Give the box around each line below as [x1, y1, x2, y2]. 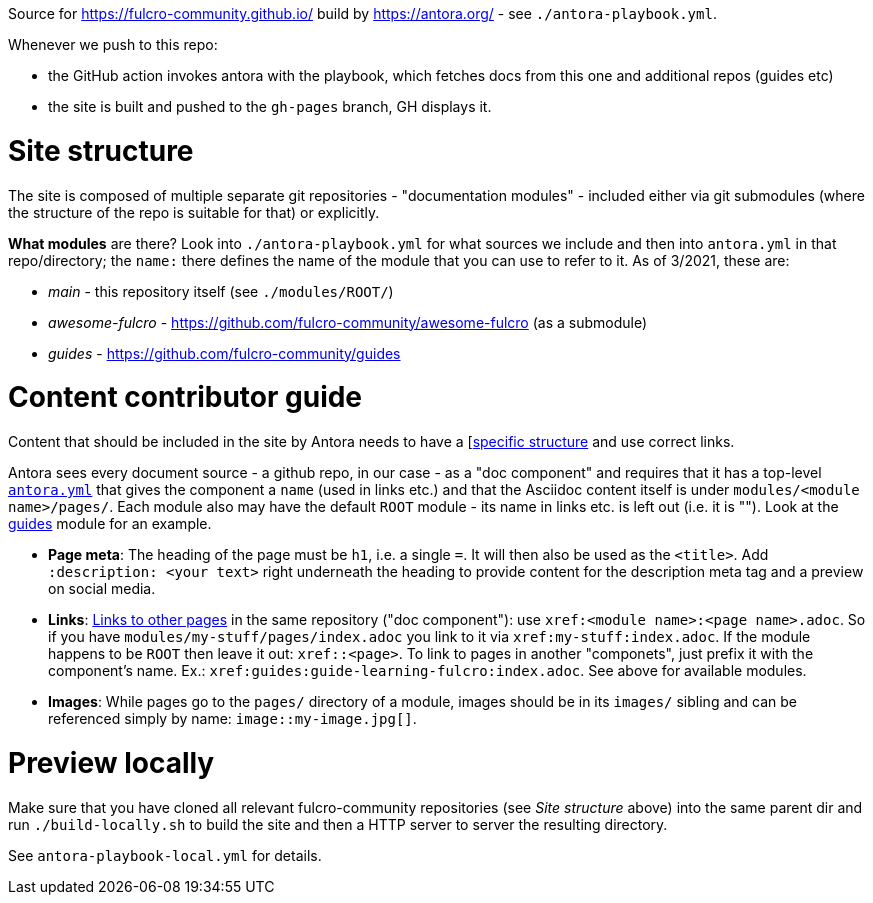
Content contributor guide [8, 380, 363, 415]
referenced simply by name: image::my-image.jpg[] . [48, 710, 417, 727]
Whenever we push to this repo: [8, 36, 218, 53]
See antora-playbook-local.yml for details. [8, 846, 322, 864]
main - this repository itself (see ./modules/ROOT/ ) [48, 282, 394, 300]
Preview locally [8, 745, 215, 780]
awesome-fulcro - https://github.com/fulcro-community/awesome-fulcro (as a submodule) [48, 313, 648, 331]
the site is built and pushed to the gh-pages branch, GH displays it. [48, 98, 492, 115]
